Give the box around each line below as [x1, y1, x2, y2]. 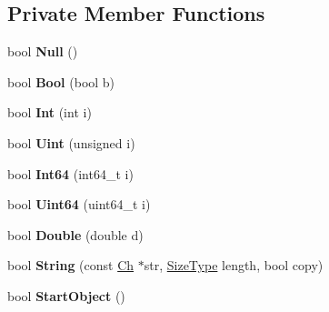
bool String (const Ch [7, 256, 135, 275]
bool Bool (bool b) [7, 72, 115, 91]
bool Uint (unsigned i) [7, 133, 135, 152]
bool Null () [7, 42, 78, 61]
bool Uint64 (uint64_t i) [7, 195, 151, 214]
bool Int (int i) [7, 103, 92, 122]
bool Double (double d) [7, 225, 144, 244]
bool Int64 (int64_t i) [7, 164, 134, 183]
